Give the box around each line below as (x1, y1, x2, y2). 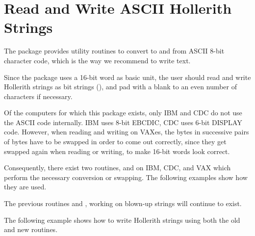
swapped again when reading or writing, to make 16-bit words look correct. (4, 146, 230, 156)
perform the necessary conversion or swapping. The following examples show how (4, 172, 248, 182)
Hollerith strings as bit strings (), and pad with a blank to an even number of (4, 81, 237, 92)
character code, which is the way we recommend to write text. (4, 55, 191, 65)
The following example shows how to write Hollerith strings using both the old (4, 214, 240, 225)
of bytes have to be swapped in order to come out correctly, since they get (4, 136, 227, 147)
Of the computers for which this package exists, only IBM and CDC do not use (4, 107, 242, 118)
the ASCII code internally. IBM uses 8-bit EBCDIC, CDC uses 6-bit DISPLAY (4, 117, 242, 127)
